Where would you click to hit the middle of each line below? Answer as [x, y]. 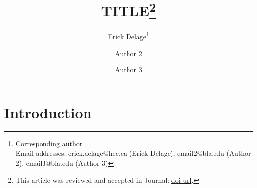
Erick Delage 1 [128, 36]
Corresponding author [49, 143]
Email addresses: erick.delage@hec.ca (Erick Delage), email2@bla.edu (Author [133, 153]
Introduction [48, 112]
